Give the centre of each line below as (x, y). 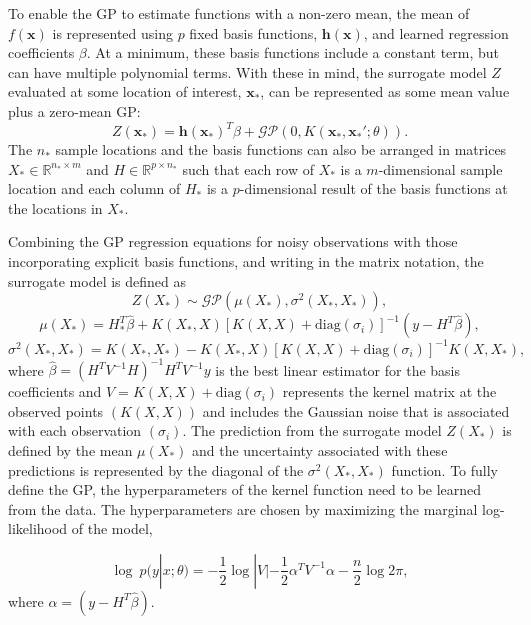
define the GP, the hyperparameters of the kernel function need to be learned (245, 489)
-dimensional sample (440, 168)
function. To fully (445, 469)
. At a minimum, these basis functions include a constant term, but (293, 52)
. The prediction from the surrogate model (312, 430)
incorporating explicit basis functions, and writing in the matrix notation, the (246, 261)
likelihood (38, 528)
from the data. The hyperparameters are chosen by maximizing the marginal (243, 508)
